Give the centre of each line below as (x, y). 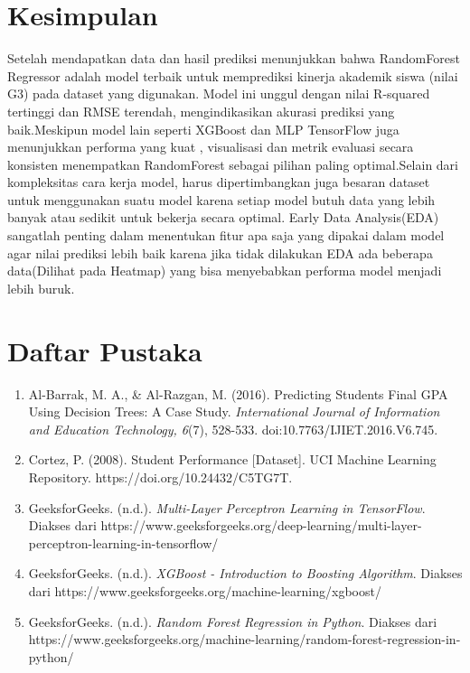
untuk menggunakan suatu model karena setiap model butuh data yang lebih (221, 199)
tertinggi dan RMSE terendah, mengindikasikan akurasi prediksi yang (201, 111)
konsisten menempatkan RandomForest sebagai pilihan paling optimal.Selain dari (233, 164)
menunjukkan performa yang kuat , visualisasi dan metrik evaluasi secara (211, 147)
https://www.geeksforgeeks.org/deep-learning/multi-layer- (261, 525)
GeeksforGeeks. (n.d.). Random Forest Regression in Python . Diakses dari (233, 621)
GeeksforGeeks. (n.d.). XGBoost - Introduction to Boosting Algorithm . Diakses (245, 573)
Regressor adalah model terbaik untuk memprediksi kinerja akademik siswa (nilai (233, 75)
